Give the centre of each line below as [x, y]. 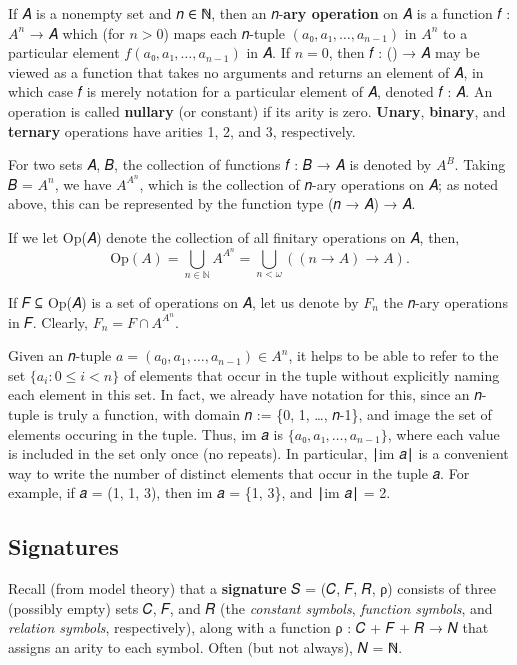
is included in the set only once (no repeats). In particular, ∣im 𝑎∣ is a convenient [258, 453]
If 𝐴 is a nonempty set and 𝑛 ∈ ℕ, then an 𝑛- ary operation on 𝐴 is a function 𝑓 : [259, 13]
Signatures [63, 546]
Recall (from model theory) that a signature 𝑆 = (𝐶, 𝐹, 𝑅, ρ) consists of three [252, 588]
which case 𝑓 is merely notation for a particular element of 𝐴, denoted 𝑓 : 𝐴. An [250, 91]
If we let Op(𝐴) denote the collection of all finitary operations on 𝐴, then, [234, 237]
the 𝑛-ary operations [445, 301]
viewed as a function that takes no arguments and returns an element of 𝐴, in [246, 71]
